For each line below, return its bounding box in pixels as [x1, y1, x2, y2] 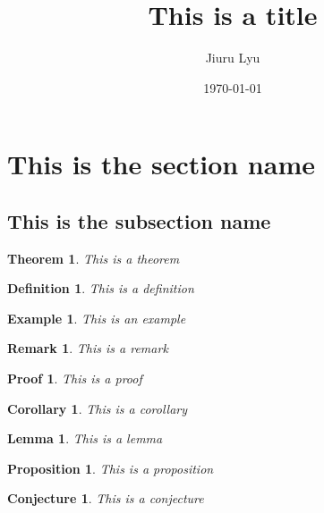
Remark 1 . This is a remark [7, 339, 168, 357]
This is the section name [7, 146, 315, 182]
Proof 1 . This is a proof [7, 369, 142, 388]
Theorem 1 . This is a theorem [7, 248, 180, 267]
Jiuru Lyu [205, 48, 260, 67]
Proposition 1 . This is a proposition [7, 458, 214, 477]
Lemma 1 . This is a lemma [7, 429, 163, 448]
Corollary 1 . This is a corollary [7, 399, 188, 417]
